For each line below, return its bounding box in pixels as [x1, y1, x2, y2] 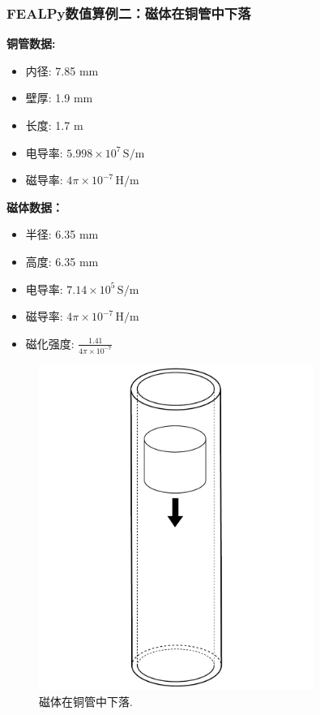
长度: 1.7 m [25, 117, 83, 133]
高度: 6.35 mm [25, 252, 99, 269]
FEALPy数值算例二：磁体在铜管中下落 [6, 2, 251, 23]
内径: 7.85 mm [25, 62, 99, 79]
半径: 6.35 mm [25, 226, 99, 243]
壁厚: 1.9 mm [25, 89, 93, 106]
